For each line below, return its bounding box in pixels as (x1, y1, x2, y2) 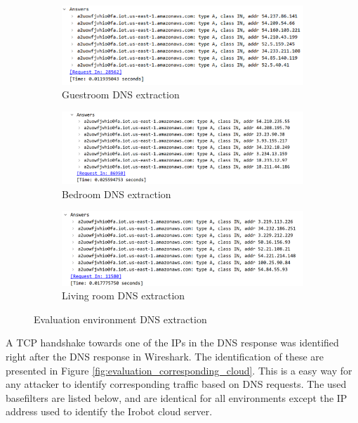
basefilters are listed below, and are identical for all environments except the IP (6, 390, 347, 405)
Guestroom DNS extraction (62, 87, 180, 102)
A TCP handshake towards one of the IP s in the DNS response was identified (6, 335, 339, 350)
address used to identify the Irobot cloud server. (6, 404, 213, 419)
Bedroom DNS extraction (62, 186, 171, 201)
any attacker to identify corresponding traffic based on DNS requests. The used (6, 377, 347, 391)
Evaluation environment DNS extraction (34, 311, 207, 326)
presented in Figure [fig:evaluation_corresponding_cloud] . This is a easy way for (6, 363, 352, 377)
